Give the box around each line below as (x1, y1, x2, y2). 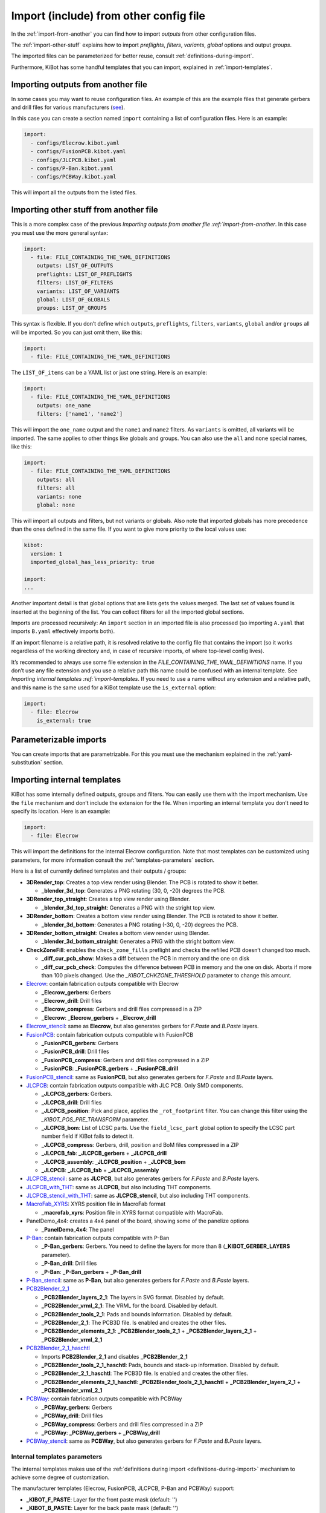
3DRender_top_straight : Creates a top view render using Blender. (26, 896, 190, 903)
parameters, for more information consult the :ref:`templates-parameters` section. (11, 856, 215, 864)
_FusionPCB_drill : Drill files (41, 1048, 109, 1055)
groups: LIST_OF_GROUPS (36, 304, 107, 312)
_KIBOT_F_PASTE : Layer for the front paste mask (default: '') (26, 1495, 177, 1503)
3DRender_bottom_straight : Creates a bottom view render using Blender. (26, 929, 210, 936)
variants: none (36, 493, 81, 500)
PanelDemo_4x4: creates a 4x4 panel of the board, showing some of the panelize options (26, 1217, 249, 1225)
